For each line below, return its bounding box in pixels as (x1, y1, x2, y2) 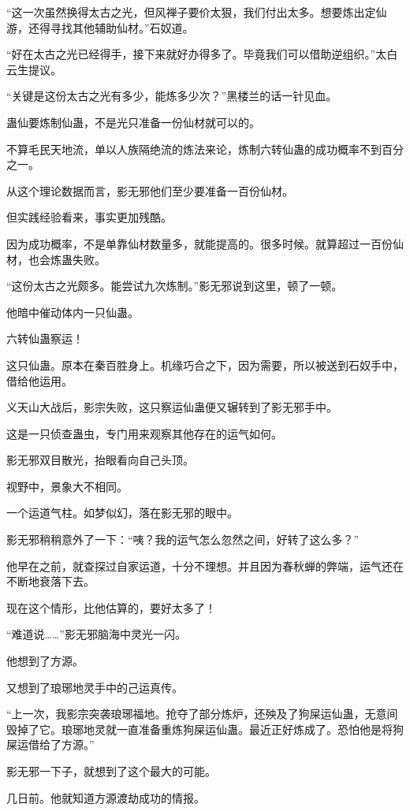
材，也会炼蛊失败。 (6, 251, 106, 267)
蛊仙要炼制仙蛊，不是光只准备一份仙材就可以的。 (6, 113, 260, 130)
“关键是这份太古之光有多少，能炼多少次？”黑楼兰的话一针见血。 (6, 87, 337, 104)
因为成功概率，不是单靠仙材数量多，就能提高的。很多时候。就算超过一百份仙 (6, 235, 404, 251)
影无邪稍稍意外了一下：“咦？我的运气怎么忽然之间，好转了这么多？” (6, 531, 360, 548)
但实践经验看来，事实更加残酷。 (6, 209, 172, 225)
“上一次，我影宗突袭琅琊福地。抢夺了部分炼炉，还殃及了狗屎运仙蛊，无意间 (6, 705, 398, 722)
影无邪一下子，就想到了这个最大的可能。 (6, 763, 216, 779)
